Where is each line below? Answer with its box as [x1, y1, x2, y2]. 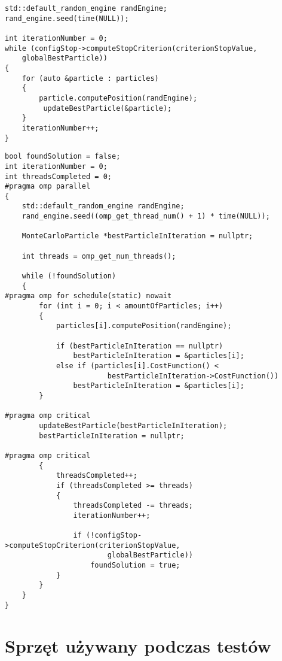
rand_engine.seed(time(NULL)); [5, 14, 129, 23]
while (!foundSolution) [22, 272, 117, 281]
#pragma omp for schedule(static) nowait [5, 292, 172, 301]
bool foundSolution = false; [5, 152, 121, 161]
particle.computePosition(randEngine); [39, 93, 198, 102]
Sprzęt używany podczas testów [5, 633, 271, 657]
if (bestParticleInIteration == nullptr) [56, 341, 223, 350]
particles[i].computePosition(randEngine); [56, 322, 232, 330]
